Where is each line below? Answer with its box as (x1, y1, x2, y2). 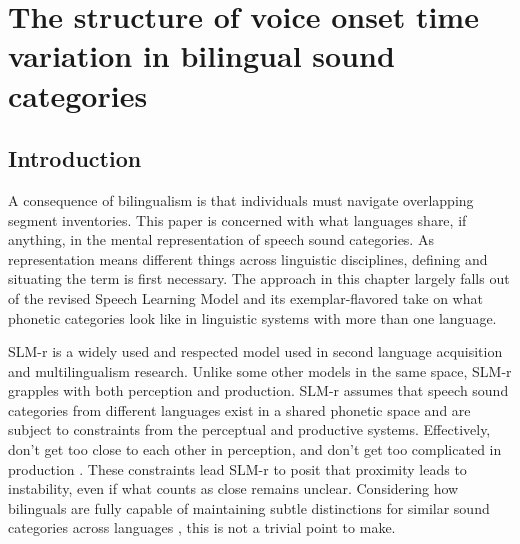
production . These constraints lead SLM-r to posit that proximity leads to (8, 458, 467, 479)
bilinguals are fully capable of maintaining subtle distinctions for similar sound (8, 497, 490, 518)
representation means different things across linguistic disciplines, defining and (8, 248, 488, 269)
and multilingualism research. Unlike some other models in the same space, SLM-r (8, 360, 512, 381)
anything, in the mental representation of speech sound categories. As (8, 229, 434, 250)
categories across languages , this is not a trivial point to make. (8, 517, 396, 538)
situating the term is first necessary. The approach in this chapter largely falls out (8, 268, 510, 289)
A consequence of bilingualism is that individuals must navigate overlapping (8, 189, 474, 210)
